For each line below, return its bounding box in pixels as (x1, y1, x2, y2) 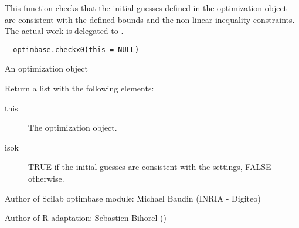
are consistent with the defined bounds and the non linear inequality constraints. (5, 13, 295, 25)
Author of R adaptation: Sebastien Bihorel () (5, 212, 167, 224)
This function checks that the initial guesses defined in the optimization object (5, 2, 287, 13)
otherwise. (28, 172, 64, 184)
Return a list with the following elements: (5, 82, 154, 94)
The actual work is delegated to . (5, 25, 124, 37)
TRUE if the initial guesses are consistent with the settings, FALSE (28, 161, 271, 173)
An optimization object (5, 62, 88, 74)
